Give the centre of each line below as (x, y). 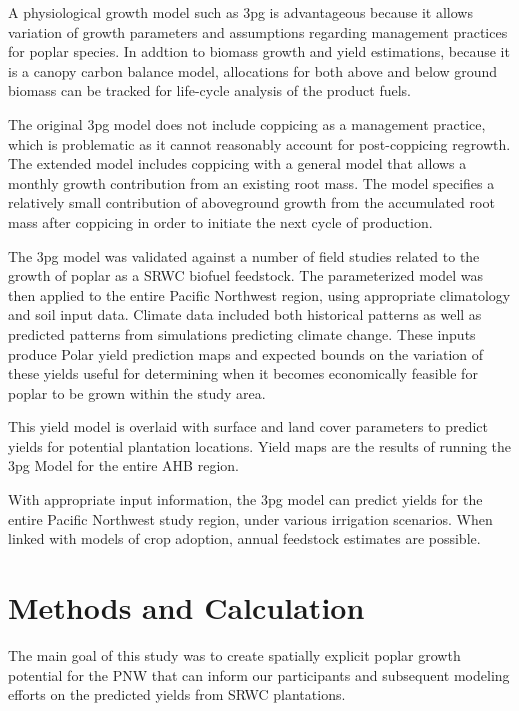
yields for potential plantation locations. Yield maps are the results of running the (260, 445)
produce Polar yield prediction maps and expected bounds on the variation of (246, 353)
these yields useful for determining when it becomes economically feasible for (243, 373)
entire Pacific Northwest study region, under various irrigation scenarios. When (250, 518)
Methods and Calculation (186, 607)
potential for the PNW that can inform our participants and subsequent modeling (259, 674)
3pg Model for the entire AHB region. (123, 465)
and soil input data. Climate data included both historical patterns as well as (245, 314)
